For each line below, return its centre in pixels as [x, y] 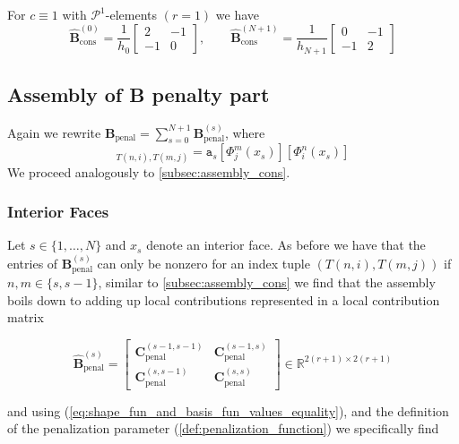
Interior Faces [58, 212]
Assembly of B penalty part [139, 94]
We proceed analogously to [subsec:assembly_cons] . [149, 171]
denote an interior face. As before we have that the [286, 245]
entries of [33, 263]
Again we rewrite [54, 132]
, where [245, 132]
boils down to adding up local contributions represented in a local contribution [224, 299]
